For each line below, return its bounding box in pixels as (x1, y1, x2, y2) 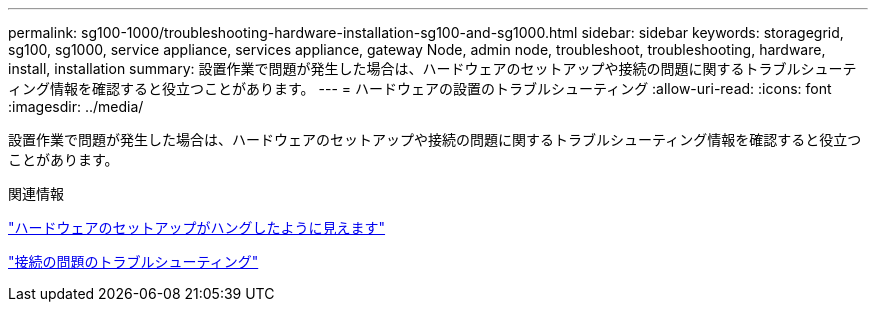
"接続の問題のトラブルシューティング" (8, 253, 259, 270)
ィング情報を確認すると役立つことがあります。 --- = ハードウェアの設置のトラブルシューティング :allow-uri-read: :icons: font (8, 80, 832, 97)
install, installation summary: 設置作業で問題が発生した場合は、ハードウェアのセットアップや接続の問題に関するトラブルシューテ (8, 60, 857, 77)
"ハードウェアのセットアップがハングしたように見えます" (8, 219, 386, 236)
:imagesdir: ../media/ (8, 98, 144, 115)
